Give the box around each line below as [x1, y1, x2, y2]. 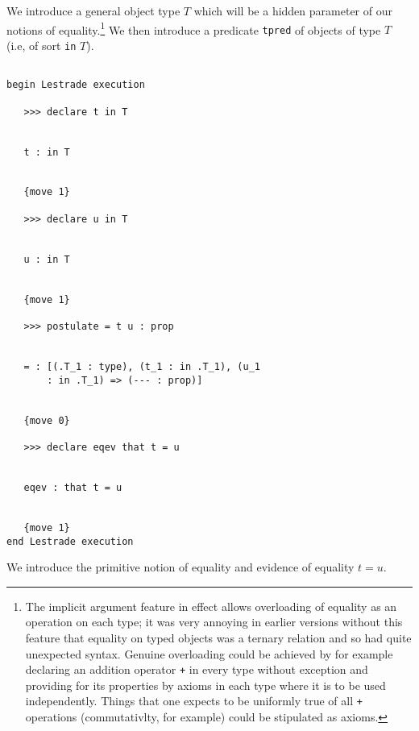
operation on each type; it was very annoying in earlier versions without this [25, 613, 403, 630]
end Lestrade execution [6, 535, 134, 547]
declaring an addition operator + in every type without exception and [25, 661, 368, 678]
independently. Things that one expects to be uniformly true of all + [25, 692, 363, 709]
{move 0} [23, 414, 70, 426]
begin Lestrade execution [6, 79, 145, 91]
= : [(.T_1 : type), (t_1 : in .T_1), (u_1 [23, 361, 260, 372]
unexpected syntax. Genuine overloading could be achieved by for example [25, 645, 393, 662]
